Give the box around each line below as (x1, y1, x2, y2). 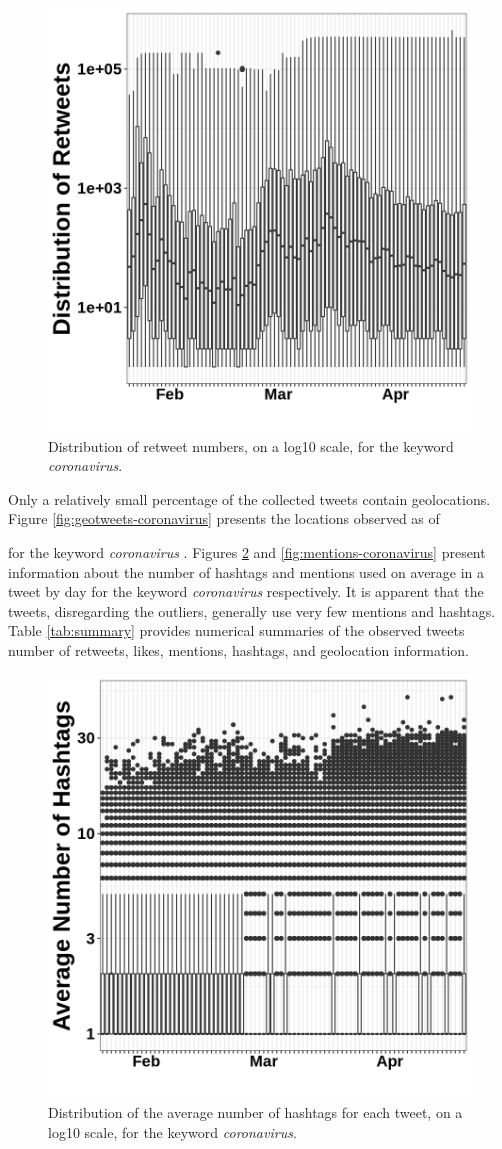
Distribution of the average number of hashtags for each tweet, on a (48, 1102, 463, 1123)
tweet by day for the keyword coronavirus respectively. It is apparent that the (8, 581, 484, 602)
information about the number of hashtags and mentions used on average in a (8, 561, 485, 582)
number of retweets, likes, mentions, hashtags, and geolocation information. (8, 639, 469, 660)
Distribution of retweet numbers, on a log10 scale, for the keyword (48, 435, 454, 456)
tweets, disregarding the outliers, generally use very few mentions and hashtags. (8, 600, 496, 621)
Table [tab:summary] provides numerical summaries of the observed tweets (8, 620, 465, 641)
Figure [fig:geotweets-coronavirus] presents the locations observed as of (8, 508, 440, 529)
